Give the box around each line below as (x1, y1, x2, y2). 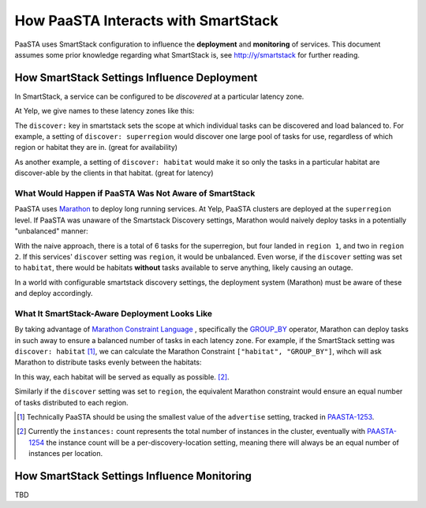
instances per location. (28, 449, 103, 458)
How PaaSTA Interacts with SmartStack (14, 12, 279, 29)
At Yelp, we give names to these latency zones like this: (14, 106, 195, 116)
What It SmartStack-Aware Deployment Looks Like (14, 308, 213, 319)
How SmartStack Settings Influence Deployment (14, 71, 258, 84)
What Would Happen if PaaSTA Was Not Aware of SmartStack (14, 188, 256, 199)
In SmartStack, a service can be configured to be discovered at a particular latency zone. (14, 92, 305, 101)
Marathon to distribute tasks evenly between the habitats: (14, 357, 202, 367)
